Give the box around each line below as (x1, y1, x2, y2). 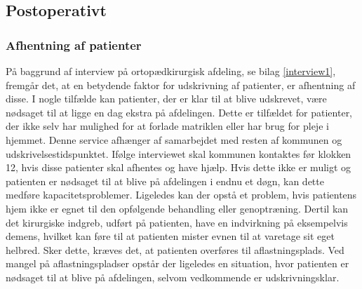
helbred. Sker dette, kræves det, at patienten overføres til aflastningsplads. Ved (6, 242, 344, 257)
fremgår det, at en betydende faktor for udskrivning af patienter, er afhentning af (6, 77, 356, 92)
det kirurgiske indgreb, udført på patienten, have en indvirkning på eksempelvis (6, 215, 348, 229)
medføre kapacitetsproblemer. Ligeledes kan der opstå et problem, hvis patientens (6, 187, 357, 202)
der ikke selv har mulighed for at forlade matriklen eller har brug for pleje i (6, 119, 329, 133)
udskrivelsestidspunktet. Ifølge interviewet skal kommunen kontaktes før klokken (6, 146, 351, 161)
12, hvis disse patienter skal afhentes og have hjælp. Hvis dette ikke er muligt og (6, 160, 351, 175)
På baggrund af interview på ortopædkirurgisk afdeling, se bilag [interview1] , (6, 64, 336, 78)
